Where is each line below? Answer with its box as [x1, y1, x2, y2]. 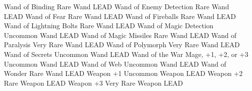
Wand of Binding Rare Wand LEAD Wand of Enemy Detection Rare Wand [4, 1, 229, 11]
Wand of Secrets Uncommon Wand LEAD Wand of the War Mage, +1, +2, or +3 [4, 49, 249, 59]
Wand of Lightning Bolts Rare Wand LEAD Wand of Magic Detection [4, 20, 214, 31]
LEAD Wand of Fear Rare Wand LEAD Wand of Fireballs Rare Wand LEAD [4, 11, 236, 21]
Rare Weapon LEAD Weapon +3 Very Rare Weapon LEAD [4, 77, 183, 88]
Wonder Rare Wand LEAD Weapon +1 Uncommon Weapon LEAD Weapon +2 [4, 68, 243, 78]
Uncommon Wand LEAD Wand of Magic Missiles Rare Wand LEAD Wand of [4, 30, 236, 40]
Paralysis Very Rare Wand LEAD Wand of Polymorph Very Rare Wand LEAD [4, 39, 240, 50]
